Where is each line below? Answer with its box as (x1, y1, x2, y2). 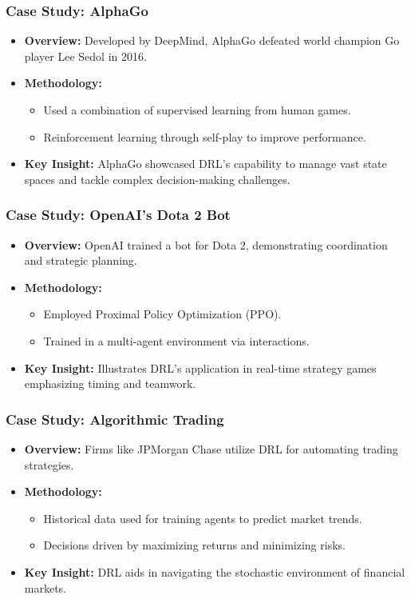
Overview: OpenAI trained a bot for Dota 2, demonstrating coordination (24, 236, 388, 253)
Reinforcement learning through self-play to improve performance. (43, 128, 366, 145)
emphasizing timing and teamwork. (24, 375, 196, 392)
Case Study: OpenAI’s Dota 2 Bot (6, 205, 231, 225)
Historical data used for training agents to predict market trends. (43, 509, 362, 526)
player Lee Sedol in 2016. (24, 47, 147, 64)
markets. (24, 579, 67, 596)
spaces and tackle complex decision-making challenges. (24, 170, 290, 187)
